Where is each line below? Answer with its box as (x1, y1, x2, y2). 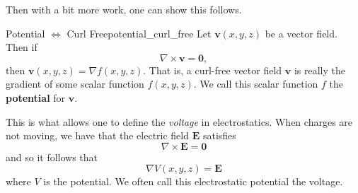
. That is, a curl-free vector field (143, 62, 282, 77)
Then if (6, 40, 37, 54)
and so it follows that (6, 149, 98, 164)
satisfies (202, 128, 236, 143)
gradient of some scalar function (6, 76, 144, 91)
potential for (6, 90, 66, 105)
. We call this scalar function (193, 76, 318, 91)
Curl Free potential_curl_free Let (67, 25, 212, 40)
